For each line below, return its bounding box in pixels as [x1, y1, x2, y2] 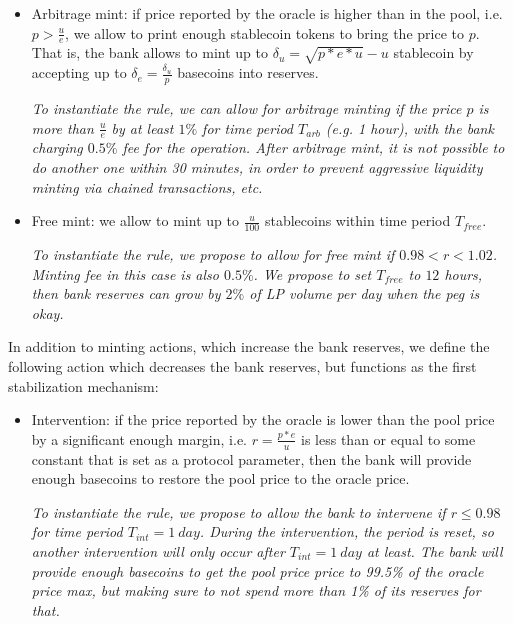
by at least [111, 117, 174, 138]
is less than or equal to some [301, 428, 476, 449]
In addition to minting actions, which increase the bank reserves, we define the [8, 336, 490, 357]
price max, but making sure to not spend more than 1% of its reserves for [31, 580, 481, 601]
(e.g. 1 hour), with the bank [325, 117, 494, 138]
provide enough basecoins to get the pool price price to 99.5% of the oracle [31, 560, 484, 581]
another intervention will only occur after [31, 541, 285, 561]
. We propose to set [253, 263, 372, 284]
